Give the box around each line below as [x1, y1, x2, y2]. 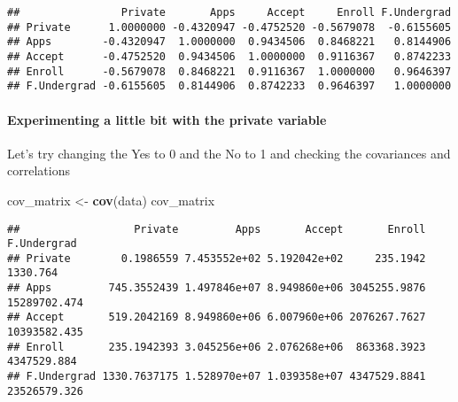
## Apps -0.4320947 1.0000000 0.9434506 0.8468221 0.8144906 [7, 35, 452, 49]
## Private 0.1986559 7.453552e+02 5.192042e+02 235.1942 [7, 251, 426, 265]
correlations [7, 161, 70, 180]
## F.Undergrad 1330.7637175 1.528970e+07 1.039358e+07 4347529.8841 [7, 370, 426, 383]
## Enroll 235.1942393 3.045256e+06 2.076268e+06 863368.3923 [7, 340, 426, 353]
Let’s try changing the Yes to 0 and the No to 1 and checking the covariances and [7, 143, 451, 162]
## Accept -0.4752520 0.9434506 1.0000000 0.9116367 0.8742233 [7, 50, 452, 63]
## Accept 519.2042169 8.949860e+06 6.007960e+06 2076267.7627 [7, 311, 426, 324]
